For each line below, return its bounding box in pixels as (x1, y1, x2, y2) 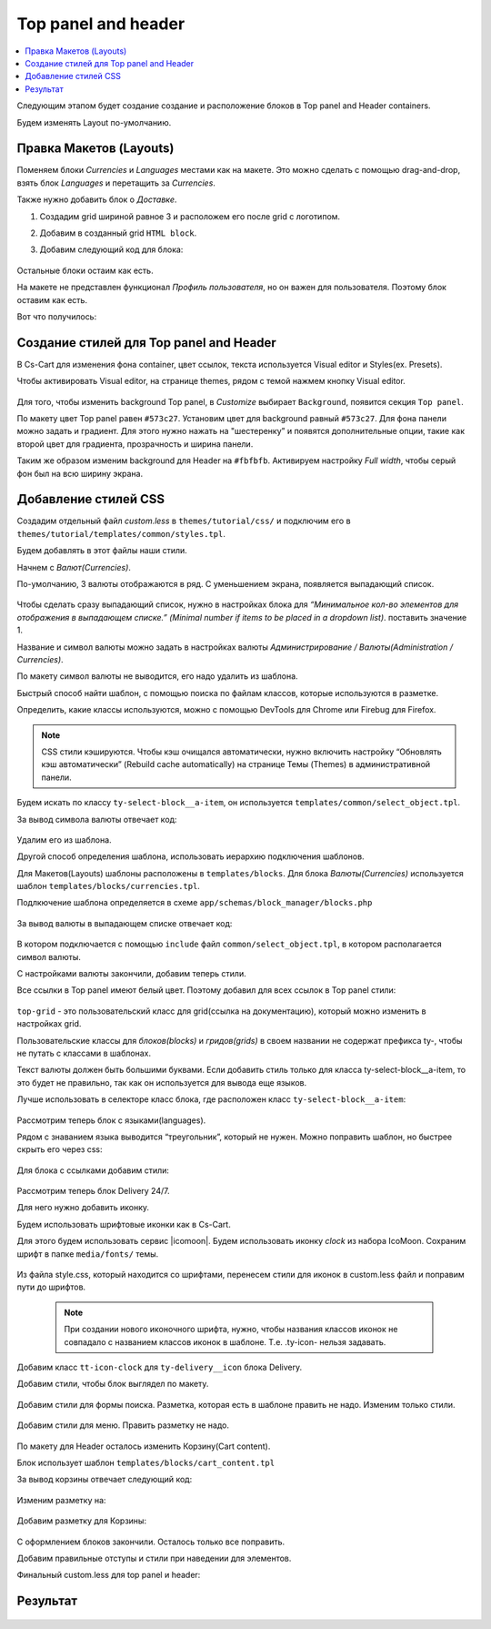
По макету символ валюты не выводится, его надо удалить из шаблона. (16, 671, 299, 682)
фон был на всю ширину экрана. (16, 468, 144, 479)
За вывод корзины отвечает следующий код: (16, 1474, 193, 1485)
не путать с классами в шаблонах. (16, 1047, 152, 1058)
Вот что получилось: (16, 310, 97, 322)
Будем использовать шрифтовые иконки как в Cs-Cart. (16, 1219, 231, 1229)
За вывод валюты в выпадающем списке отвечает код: (16, 917, 233, 928)
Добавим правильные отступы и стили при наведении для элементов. (16, 1553, 292, 1563)
